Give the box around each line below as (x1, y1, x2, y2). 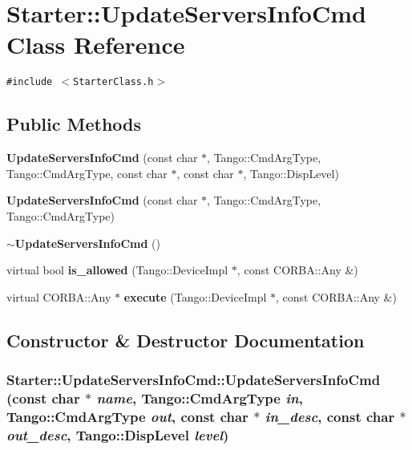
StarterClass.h (73, 76, 154, 88)
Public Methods (6, 111, 142, 136)
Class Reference (6, 28, 185, 61)
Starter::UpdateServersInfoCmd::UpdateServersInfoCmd (6, 370, 381, 390)
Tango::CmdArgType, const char (6, 164, 168, 181)
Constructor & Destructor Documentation (6, 327, 365, 352)
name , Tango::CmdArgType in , (96, 387, 303, 407)
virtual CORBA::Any (6, 288, 111, 305)
